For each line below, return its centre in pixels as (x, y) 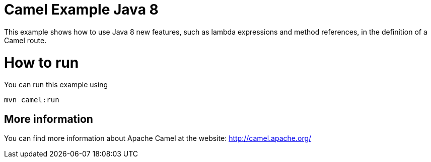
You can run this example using (56, 85)
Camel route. (25, 40)
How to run (42, 62)
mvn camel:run (32, 100)
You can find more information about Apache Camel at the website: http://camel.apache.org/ (158, 138)
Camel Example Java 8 (81, 10)
